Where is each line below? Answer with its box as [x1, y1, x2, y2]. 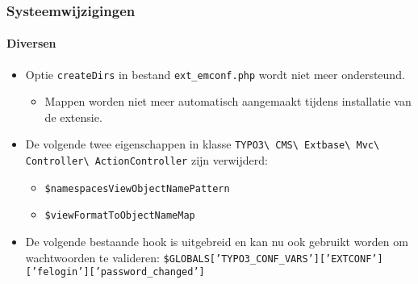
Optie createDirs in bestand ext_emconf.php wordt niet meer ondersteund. [25, 65, 405, 82]
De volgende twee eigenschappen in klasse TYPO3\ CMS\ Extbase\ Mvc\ [25, 136, 380, 152]
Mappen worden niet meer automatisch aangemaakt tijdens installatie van [44, 93, 412, 110]
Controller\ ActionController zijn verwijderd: [25, 152, 268, 169]
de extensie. [44, 108, 102, 125]
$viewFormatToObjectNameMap [44, 210, 195, 222]
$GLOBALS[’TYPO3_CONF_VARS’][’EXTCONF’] [163, 253, 383, 265]
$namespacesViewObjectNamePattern [44, 182, 230, 194]
